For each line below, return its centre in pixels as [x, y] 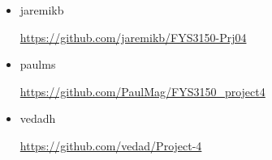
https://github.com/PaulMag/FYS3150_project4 [142, 91]
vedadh [38, 118]
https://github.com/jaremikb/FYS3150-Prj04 [133, 37]
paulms [38, 64]
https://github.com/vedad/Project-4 [111, 145]
